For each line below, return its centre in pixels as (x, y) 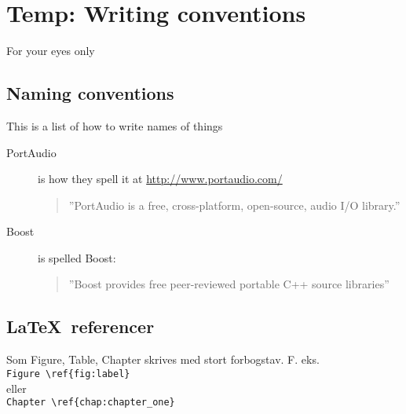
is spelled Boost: (77, 257)
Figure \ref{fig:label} (68, 374)
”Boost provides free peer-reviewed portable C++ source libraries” (229, 284)
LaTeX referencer (80, 326)
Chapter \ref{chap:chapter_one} (91, 403)
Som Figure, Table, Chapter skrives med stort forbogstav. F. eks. (163, 359)
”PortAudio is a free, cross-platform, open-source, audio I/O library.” (234, 205)
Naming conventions (90, 93)
